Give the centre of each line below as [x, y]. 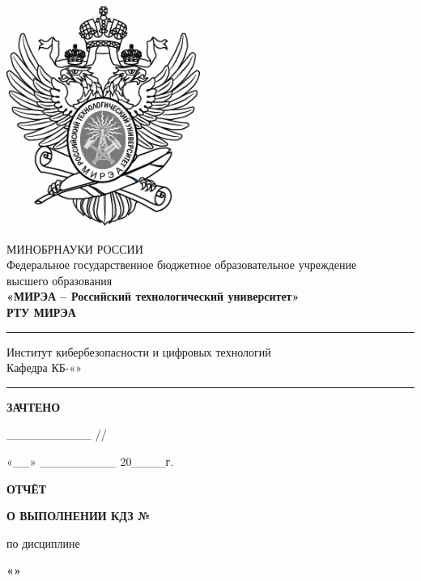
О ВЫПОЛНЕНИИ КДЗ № [79, 516]
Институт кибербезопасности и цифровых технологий [139, 351]
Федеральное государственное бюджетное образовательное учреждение [182, 265]
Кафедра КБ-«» [45, 367]
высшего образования [60, 280]
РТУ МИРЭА [41, 312]
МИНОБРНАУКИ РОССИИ [75, 248]
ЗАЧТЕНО [34, 406]
